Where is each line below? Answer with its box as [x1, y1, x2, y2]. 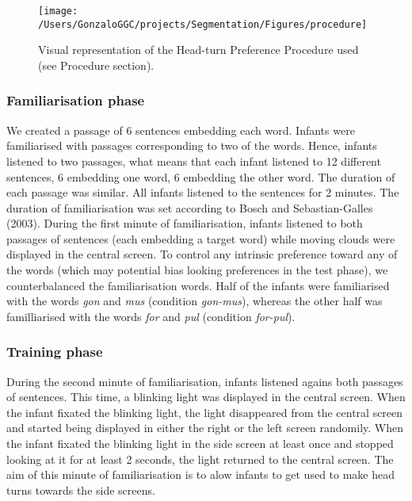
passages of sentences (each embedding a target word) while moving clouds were [6, 230, 395, 247]
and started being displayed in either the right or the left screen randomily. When [6, 419, 404, 436]
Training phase [6, 342, 103, 361]
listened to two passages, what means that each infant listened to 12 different [6, 152, 381, 169]
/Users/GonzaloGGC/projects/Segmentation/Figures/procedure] [38, 18, 368, 30]
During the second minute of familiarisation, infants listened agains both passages [6, 373, 403, 389]
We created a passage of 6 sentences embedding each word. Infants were [6, 121, 355, 138]
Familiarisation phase [6, 90, 145, 110]
